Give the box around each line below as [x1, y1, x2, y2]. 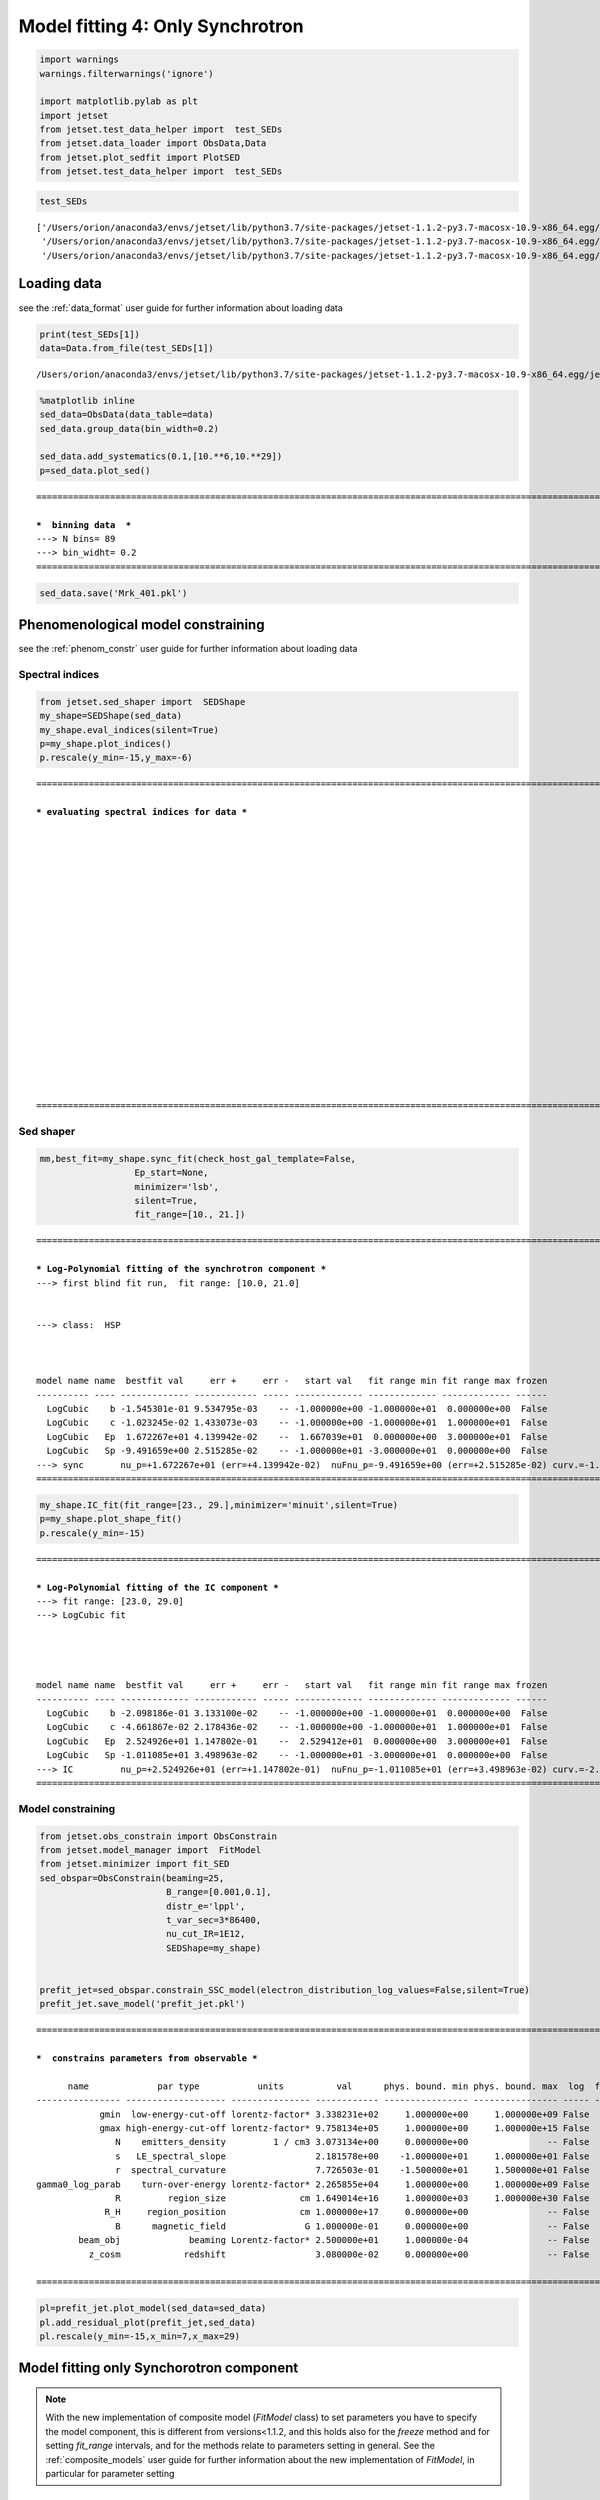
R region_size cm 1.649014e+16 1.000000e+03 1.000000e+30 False [115, 2192, 590, 2204]
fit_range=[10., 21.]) [134, 1209, 246, 1220]
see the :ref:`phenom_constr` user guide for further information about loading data [18, 643, 358, 655]
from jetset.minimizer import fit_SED [39, 1858, 230, 1870]
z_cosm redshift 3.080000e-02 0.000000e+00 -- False [88, 2248, 590, 2260]
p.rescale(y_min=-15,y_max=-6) [39, 752, 194, 764]
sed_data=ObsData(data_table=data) [39, 409, 214, 420]
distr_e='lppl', [165, 1900, 246, 1912]
